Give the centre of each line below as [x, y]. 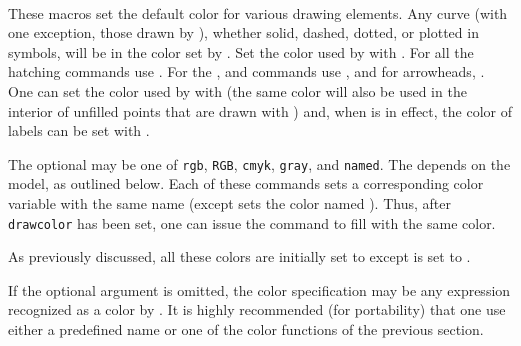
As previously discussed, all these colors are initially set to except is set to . [239, 256]
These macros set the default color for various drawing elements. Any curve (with [258, 12]
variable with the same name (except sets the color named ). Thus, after [229, 202]
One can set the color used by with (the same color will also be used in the [237, 90]
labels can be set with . [79, 130]
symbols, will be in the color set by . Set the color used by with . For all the [241, 51]
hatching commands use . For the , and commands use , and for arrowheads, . [246, 71]
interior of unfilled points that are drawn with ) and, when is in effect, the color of [260, 110]
